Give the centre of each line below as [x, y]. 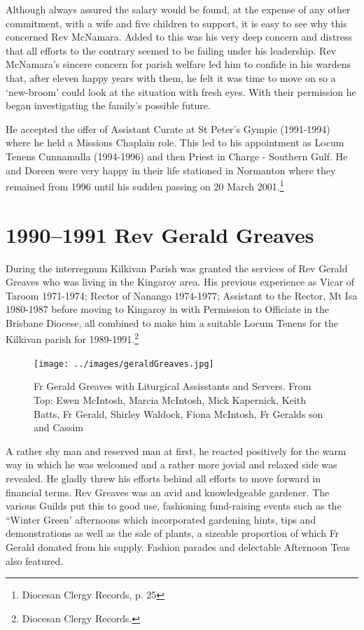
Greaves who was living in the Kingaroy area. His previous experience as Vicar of [180, 282]
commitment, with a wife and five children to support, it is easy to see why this [176, 23]
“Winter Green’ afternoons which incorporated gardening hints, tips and [161, 519]
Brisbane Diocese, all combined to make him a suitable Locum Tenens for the [172, 322]
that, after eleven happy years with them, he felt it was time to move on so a [171, 77]
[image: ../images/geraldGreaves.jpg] [124, 364]
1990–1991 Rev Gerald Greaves [160, 234]
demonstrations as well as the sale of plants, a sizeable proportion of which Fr [173, 533]
